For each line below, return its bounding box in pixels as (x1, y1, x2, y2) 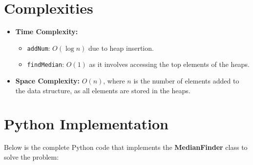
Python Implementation (4, 114, 169, 134)
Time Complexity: (15, 26, 78, 37)
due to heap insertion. (88, 42, 154, 53)
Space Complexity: (15, 76, 80, 86)
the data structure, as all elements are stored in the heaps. (15, 85, 190, 95)
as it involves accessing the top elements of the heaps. (89, 59, 250, 69)
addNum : (27, 42, 50, 53)
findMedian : (27, 59, 64, 69)
